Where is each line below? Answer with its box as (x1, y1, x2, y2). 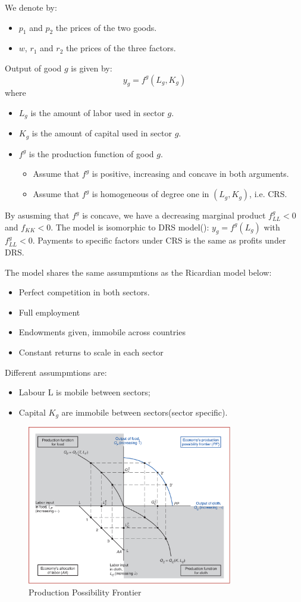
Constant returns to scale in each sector (18, 346, 164, 358)
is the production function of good (29, 147, 154, 160)
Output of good (5, 61, 62, 74)
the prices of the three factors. (65, 42, 176, 54)
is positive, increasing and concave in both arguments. (92, 167, 289, 180)
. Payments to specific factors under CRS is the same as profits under (32, 234, 286, 247)
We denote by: (5, 1, 57, 13)
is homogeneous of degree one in (92, 188, 209, 200)
